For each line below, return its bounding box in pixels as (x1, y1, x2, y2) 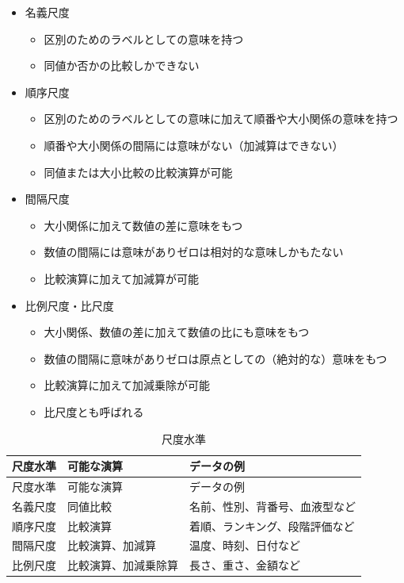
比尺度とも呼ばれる (44, 403, 144, 420)
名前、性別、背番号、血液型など (189, 497, 356, 514)
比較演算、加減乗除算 (67, 557, 178, 573)
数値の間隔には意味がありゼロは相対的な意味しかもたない (44, 244, 344, 260)
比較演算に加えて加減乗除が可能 (44, 377, 210, 393)
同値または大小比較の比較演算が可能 (44, 163, 233, 180)
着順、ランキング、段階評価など (189, 517, 355, 534)
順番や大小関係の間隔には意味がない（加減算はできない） (44, 136, 344, 153)
